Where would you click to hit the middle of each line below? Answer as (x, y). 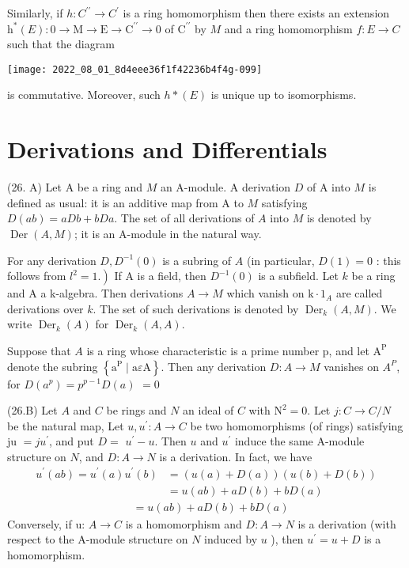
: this (388, 260)
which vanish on (265, 293)
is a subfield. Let (298, 276)
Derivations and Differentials (167, 149)
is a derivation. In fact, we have (236, 456)
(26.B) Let (32, 410)
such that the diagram (61, 44)
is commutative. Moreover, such (84, 95)
